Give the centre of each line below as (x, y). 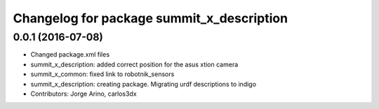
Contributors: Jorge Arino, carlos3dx (84, 94)
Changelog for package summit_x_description (150, 18)
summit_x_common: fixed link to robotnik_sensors (102, 74)
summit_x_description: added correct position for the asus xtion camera (134, 64)
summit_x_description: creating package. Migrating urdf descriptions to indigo (143, 84)
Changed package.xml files (70, 54)
